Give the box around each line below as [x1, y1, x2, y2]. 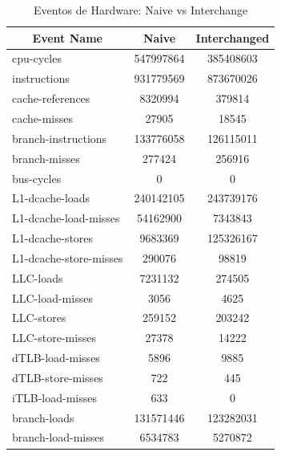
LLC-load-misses [12, 289, 93, 306]
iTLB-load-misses [12, 389, 97, 405]
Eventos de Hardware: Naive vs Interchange [34, 2, 248, 18]
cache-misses [12, 109, 74, 126]
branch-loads [12, 409, 74, 425]
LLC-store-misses [12, 329, 96, 346]
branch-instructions [12, 129, 107, 146]
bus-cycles [12, 169, 62, 186]
